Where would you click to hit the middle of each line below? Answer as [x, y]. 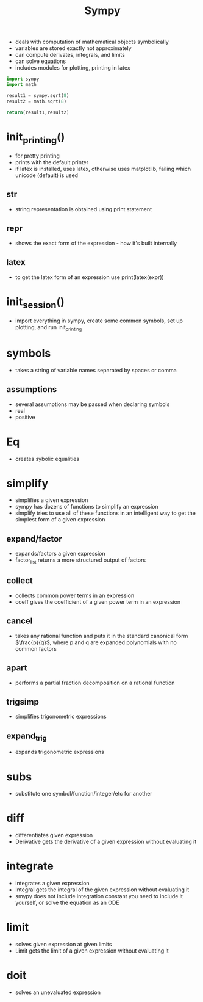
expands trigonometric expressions [60, 752]
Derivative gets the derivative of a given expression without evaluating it [106, 842]
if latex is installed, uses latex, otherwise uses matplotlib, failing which [103, 169]
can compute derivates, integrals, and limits [70, 55]
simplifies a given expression [52, 500]
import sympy [23, 79]
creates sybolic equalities [47, 459]
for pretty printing [37, 156]
